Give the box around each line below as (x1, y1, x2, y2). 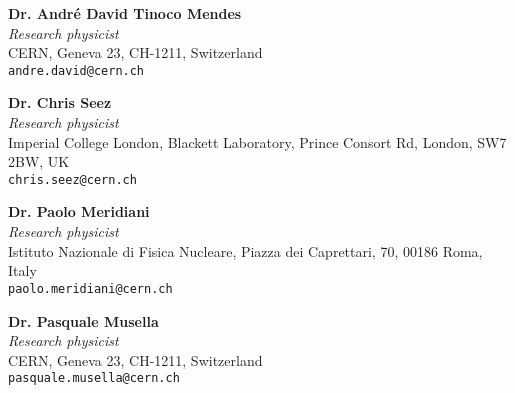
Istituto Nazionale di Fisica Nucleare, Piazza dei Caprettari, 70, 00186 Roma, (8, 240, 483, 261)
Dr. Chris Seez (8, 92, 112, 113)
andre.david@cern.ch (8, 63, 145, 78)
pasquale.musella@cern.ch (8, 371, 180, 386)
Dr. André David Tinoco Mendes (8, 3, 242, 23)
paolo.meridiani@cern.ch (8, 281, 173, 296)
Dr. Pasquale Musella (8, 310, 159, 331)
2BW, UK (8, 151, 70, 172)
